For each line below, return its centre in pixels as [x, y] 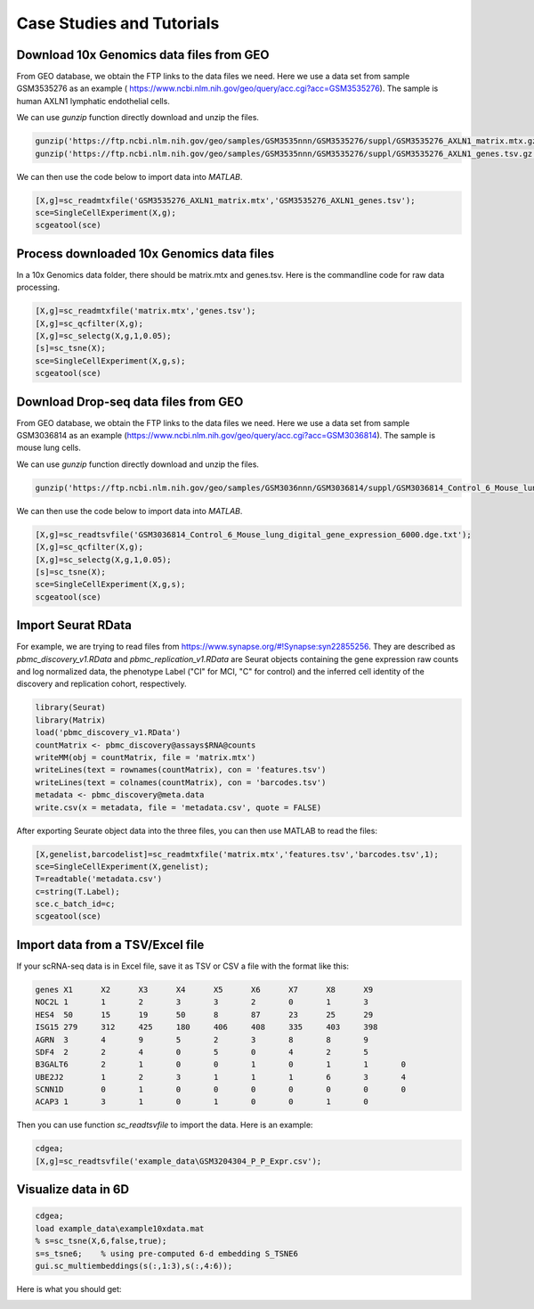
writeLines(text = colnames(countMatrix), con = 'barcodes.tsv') [181, 782]
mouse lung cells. [49, 448]
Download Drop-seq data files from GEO [130, 401]
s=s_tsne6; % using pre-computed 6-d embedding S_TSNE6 [166, 1253]
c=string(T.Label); [77, 892]
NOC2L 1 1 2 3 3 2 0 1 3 [202, 1002]
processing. [38, 287]
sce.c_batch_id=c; [75, 904]
